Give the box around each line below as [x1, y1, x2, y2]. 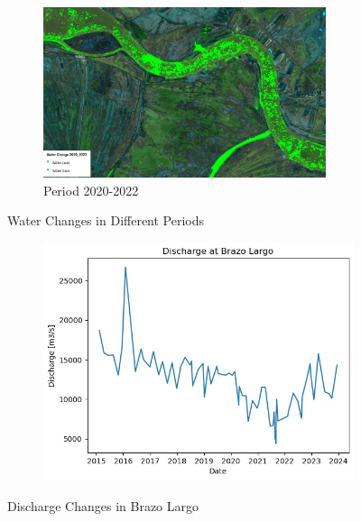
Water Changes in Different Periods [7, 211, 205, 230]
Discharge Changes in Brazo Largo [7, 496, 199, 515]
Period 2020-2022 [43, 180, 139, 199]
